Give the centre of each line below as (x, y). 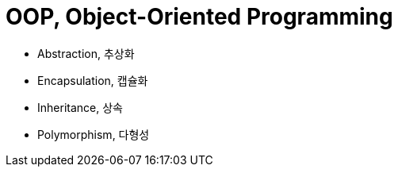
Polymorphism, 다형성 (94, 134)
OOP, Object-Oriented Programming (199, 17)
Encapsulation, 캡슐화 (93, 80)
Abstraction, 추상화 (86, 53)
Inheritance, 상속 (80, 107)
